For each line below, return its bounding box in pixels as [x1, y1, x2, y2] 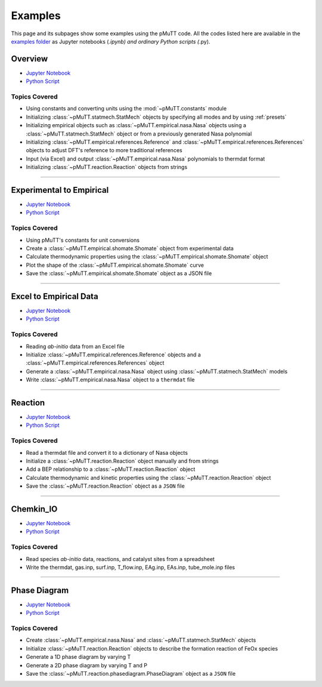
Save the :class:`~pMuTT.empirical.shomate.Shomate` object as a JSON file [26, 270, 212, 277]
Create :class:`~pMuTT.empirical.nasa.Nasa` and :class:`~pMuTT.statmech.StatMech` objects [26, 636, 256, 644]
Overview [11, 54, 48, 64]
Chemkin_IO [11, 504, 58, 514]
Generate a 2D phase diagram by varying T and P [26, 661, 147, 668]
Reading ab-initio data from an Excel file [26, 343, 125, 350]
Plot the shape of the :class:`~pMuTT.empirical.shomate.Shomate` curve [26, 261, 204, 269]
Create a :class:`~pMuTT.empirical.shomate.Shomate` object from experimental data [26, 245, 234, 252]
